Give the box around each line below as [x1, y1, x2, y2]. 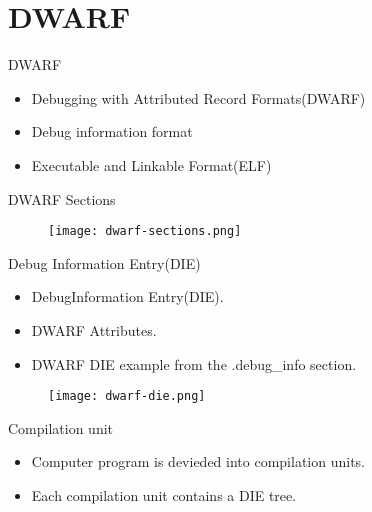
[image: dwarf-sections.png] [48, 224, 242, 239]
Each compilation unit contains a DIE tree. [31, 484, 297, 505]
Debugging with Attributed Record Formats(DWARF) [31, 87, 366, 108]
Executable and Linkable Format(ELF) [31, 154, 272, 175]
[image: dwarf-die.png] [48, 389, 206, 404]
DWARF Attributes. [31, 319, 157, 340]
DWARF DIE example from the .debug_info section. [31, 353, 357, 374]
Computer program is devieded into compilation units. [31, 451, 365, 472]
